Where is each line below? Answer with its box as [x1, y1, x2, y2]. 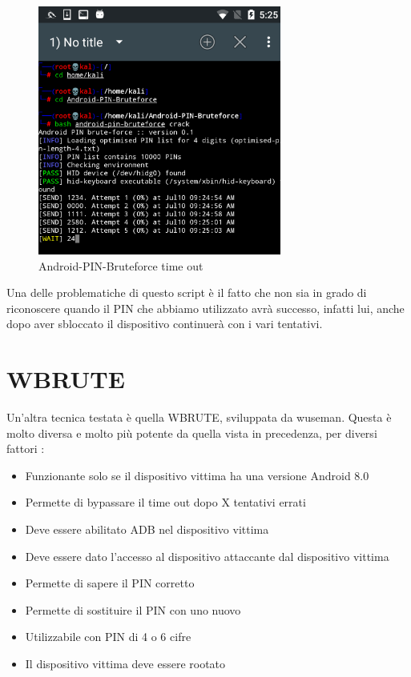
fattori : [6, 440, 45, 457]
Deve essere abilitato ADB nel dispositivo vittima [25, 520, 269, 537]
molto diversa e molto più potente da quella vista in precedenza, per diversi [6, 424, 377, 441]
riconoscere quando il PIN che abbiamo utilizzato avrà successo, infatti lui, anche [6, 299, 405, 316]
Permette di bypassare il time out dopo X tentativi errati [25, 494, 306, 511]
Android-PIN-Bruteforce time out [38, 257, 203, 274]
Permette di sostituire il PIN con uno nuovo [25, 601, 241, 618]
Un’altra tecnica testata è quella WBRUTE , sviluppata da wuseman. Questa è [6, 409, 392, 426]
